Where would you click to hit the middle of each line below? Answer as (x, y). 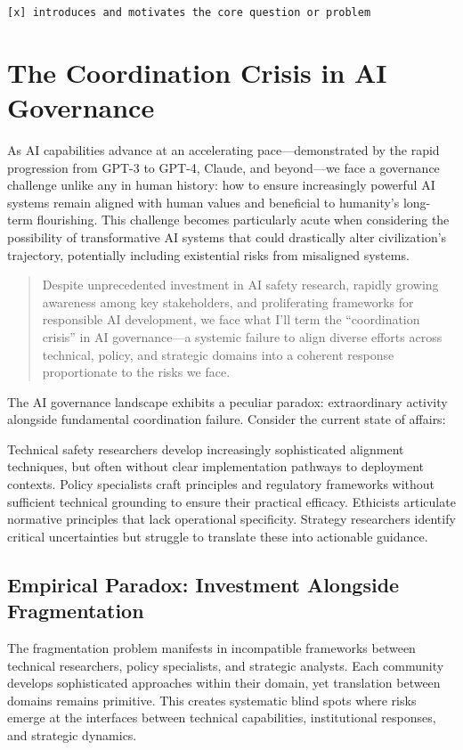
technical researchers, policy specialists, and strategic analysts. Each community (226, 665)
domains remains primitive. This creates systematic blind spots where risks (212, 700)
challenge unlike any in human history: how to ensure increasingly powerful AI (221, 185)
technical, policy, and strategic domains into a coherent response (218, 354)
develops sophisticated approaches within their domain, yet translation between (224, 683)
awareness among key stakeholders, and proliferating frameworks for (228, 302)
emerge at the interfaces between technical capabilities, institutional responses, (222, 717)
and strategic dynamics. (72, 735)
